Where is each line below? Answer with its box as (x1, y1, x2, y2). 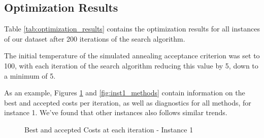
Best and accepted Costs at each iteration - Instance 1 (24, 124, 193, 134)
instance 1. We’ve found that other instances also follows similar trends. (4, 107, 227, 118)
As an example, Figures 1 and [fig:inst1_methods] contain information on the (4, 87, 245, 98)
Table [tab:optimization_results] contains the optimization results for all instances (4, 23, 260, 34)
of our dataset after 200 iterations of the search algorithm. (4, 33, 185, 44)
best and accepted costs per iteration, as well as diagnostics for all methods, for (4, 97, 251, 108)
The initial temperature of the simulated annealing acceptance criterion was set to (4, 50, 260, 61)
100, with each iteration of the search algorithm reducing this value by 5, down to (4, 60, 258, 71)
